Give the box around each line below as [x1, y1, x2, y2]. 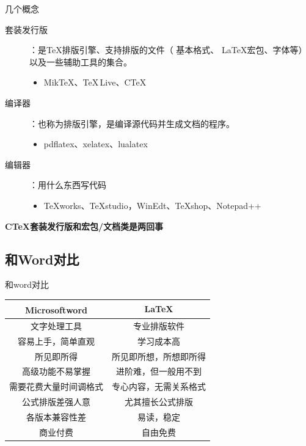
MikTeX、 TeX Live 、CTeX [43, 76, 147, 89]
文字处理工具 [31, 319, 82, 332]
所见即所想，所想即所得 [112, 349, 206, 362]
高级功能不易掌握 [22, 365, 90, 378]
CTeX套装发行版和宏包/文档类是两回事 [5, 219, 164, 232]
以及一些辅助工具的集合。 [29, 55, 132, 68]
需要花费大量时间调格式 [9, 380, 103, 393]
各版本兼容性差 [26, 410, 86, 423]
